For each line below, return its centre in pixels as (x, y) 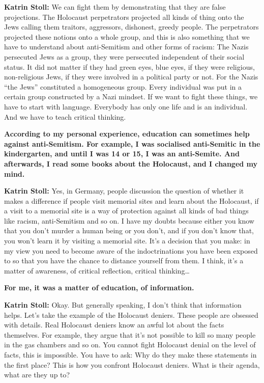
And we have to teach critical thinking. (65, 116)
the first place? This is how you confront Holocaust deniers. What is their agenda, (132, 364)
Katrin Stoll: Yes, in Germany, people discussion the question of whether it (124, 191)
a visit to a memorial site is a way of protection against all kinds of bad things (126, 211)
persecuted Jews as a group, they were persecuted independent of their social (124, 56)
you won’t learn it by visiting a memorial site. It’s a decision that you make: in (127, 241)
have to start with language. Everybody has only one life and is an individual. (126, 106)
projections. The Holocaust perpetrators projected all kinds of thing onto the (124, 17)
